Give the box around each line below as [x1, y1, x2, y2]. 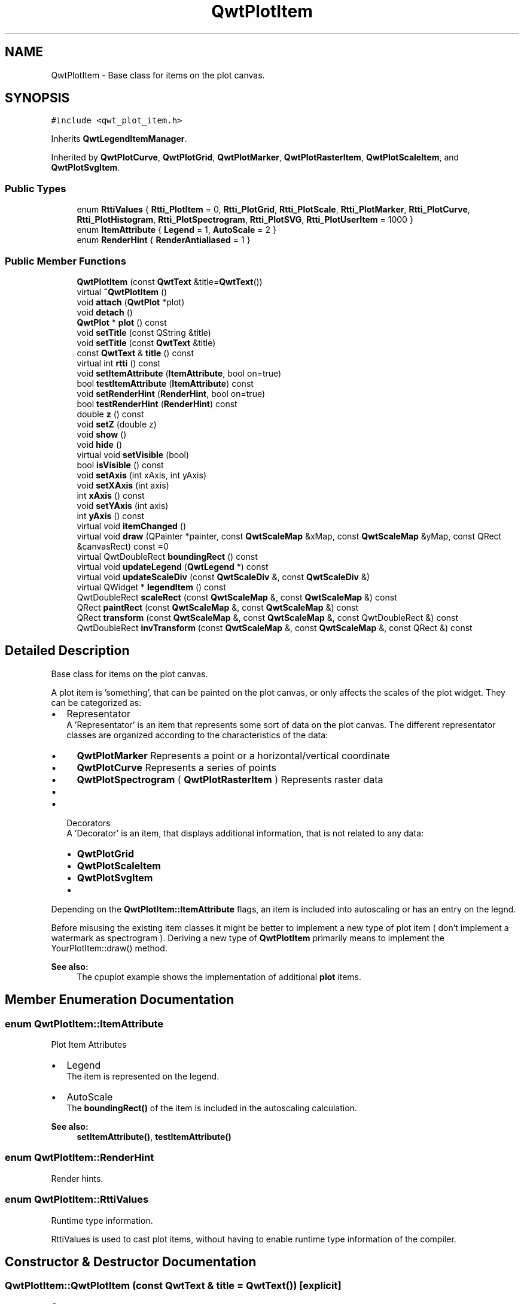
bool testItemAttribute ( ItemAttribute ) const [77, 378, 254, 389]
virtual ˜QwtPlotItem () [77, 286, 167, 297]
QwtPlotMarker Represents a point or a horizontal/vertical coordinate [77, 749, 390, 762]
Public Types [5, 182, 66, 195]
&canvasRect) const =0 [77, 541, 169, 551]
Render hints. [51, 1173, 103, 1184]
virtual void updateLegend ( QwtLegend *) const [77, 561, 269, 572]
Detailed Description [5, 643, 130, 659]
